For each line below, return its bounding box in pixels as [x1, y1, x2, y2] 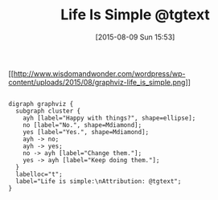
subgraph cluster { [15, 107, 81, 115]
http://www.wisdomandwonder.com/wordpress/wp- [13, 68, 186, 78]
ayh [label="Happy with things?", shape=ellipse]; [23, 114, 196, 122]
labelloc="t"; [15, 170, 63, 178]
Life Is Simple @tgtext [60, 6, 211, 24]
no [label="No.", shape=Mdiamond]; [23, 120, 142, 129]
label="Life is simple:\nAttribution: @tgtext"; [15, 177, 182, 186]
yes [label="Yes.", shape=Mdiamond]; [23, 128, 150, 136]
